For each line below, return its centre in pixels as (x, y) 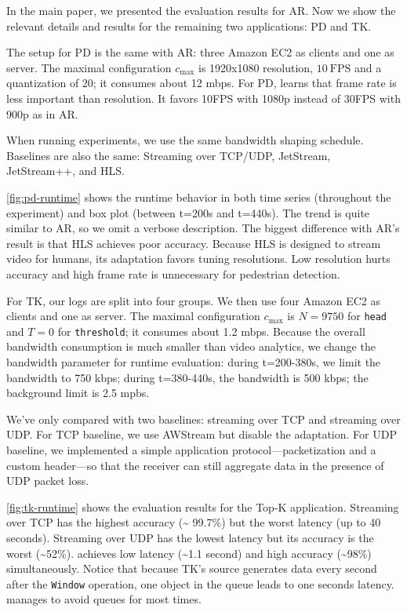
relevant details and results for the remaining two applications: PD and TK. (189, 25)
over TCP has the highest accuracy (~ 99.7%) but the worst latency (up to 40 (194, 522)
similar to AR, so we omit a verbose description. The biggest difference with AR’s (203, 228)
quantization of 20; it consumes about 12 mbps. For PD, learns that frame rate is (202, 83)
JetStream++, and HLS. (65, 171)
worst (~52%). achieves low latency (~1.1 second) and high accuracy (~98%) (189, 553)
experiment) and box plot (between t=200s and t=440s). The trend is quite (188, 212)
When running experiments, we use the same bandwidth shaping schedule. (185, 140)
